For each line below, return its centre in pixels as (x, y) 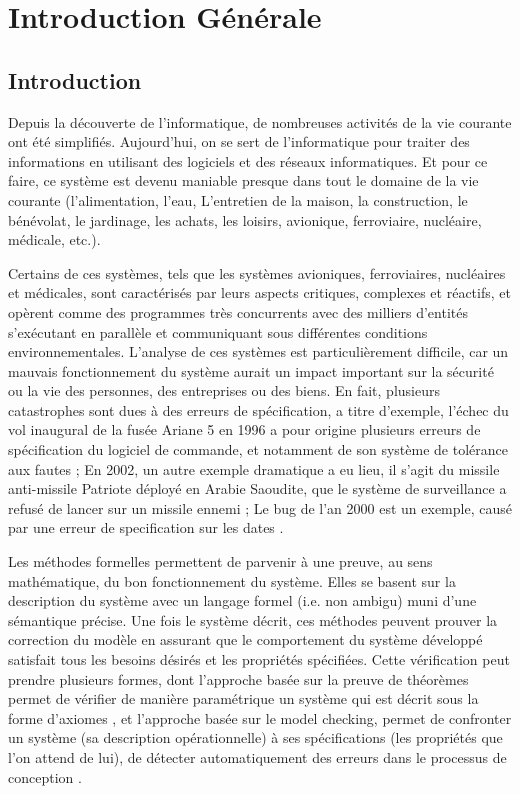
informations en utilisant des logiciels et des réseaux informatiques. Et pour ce (248, 160)
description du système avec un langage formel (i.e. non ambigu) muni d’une (242, 600)
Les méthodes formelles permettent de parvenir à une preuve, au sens (220, 561)
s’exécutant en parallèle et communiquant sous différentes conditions (218, 331)
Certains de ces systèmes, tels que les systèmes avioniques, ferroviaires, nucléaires (257, 272)
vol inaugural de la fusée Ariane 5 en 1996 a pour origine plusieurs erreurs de (244, 429)
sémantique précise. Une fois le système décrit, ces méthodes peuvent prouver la (253, 619)
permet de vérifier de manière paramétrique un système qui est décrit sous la (243, 698)
